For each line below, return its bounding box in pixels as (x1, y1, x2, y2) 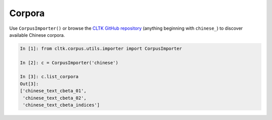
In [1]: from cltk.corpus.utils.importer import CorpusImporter (20, 45, 182, 51)
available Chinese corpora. (9, 32, 65, 38)
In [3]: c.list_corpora (20, 74, 79, 80)
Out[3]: (20, 81, 39, 87)
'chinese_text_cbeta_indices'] (23, 102, 100, 108)
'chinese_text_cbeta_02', (23, 95, 87, 101)
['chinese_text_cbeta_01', (20, 88, 87, 94)
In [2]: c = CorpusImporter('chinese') (20, 59, 118, 66)
